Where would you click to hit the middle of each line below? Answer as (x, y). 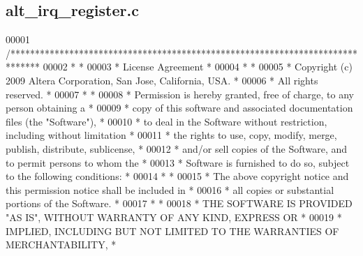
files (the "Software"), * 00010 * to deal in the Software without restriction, (166, 121)
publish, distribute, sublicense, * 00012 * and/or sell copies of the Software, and (177, 148)
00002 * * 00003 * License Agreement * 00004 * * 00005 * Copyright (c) (198, 67)
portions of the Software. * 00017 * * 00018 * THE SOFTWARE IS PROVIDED (179, 203)
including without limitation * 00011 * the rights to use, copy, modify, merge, (171, 135)
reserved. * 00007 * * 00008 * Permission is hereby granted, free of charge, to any (180, 94)
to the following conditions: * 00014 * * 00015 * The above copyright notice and (177, 176)
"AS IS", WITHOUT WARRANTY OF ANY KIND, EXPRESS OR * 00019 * (174, 217)
